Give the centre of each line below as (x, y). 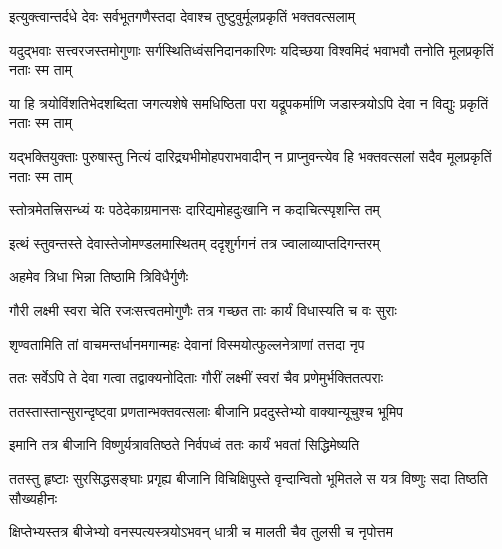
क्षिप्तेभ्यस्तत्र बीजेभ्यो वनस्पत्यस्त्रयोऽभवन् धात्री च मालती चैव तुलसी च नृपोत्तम (201, 531)
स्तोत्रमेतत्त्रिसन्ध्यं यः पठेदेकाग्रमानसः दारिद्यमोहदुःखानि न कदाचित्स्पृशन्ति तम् (194, 209)
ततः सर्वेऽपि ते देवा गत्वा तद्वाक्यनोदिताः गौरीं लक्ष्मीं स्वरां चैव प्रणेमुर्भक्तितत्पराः (196, 377)
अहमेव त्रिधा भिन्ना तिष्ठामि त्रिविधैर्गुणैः (99, 276)
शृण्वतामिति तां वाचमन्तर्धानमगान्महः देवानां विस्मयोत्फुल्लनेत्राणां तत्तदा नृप (187, 343)
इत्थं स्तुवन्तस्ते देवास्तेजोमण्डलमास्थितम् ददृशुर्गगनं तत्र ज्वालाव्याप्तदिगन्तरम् (194, 242)
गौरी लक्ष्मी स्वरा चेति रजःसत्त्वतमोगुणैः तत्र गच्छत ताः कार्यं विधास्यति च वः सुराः (203, 309)
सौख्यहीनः (33, 497)
